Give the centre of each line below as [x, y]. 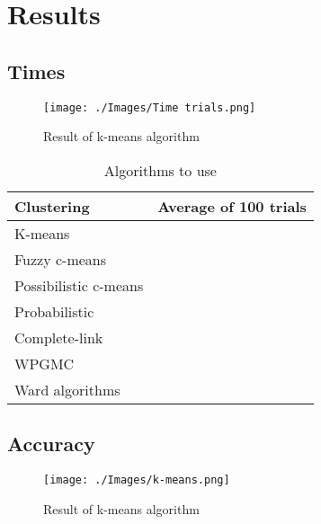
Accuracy [51, 444]
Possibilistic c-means [79, 285]
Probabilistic [54, 311]
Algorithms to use [160, 170]
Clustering [52, 206]
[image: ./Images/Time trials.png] [150, 107]
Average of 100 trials [232, 206]
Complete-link [59, 337]
